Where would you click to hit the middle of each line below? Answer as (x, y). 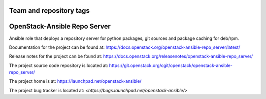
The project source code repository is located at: (59, 65)
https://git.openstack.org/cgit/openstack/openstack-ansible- (171, 65)
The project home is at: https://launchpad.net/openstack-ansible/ (75, 81)
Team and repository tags (49, 11)
